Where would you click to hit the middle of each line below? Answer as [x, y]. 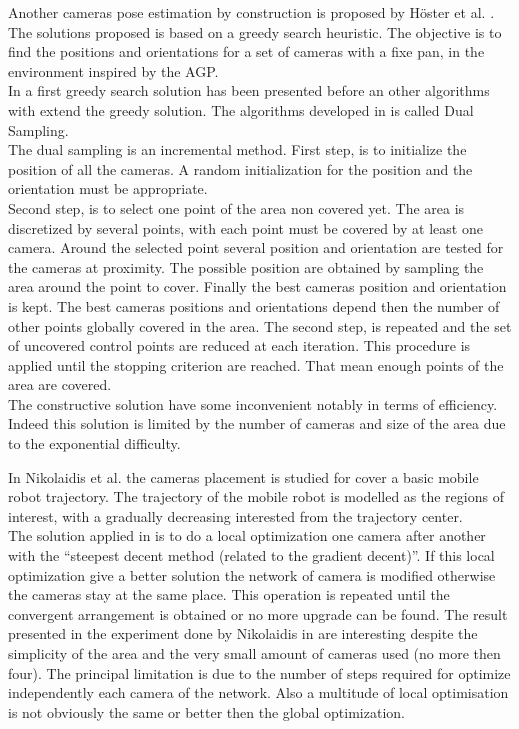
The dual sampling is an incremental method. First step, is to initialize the [237, 149]
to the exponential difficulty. [94, 443]
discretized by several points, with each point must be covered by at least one [245, 227]
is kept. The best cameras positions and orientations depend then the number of [254, 305]
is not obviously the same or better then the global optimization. [206, 711]
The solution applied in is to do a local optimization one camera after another [247, 535]
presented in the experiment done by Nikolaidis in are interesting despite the [243, 633]
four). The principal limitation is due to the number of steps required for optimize [259, 672]
